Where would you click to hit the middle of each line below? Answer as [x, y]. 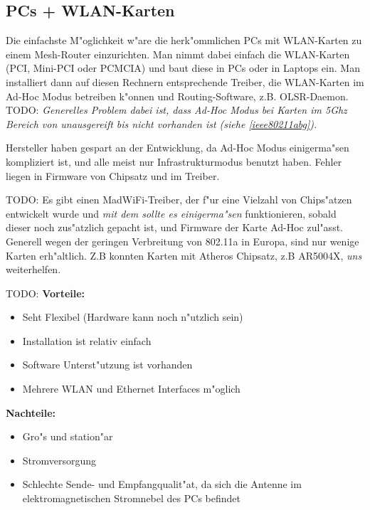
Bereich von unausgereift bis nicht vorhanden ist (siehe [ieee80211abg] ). [162, 123]
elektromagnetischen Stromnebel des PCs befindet [131, 498]
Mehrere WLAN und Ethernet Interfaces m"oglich [131, 389]
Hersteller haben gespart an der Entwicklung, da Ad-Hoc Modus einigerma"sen [178, 148]
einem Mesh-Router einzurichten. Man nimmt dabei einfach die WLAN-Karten [178, 54]
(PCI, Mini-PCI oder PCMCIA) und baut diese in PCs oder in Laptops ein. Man [183, 68]
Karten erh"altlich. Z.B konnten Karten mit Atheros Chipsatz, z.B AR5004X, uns [184, 255]
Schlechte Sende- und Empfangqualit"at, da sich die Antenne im [162, 484]
